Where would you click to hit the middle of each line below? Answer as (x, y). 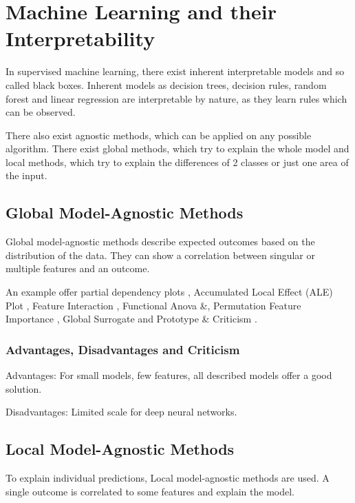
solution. (24, 388)
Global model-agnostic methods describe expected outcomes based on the (160, 242)
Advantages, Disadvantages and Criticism (123, 349)
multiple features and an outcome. (78, 268)
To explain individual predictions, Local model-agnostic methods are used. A (168, 478)
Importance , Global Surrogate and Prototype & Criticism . (131, 319)
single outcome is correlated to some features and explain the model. (150, 491)
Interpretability (80, 38)
